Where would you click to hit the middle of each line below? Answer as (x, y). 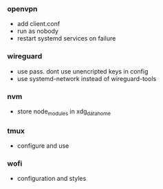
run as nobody (37, 31)
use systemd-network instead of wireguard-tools (87, 78)
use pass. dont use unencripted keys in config (83, 71)
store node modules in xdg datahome (64, 112)
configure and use (43, 146)
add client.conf (39, 24)
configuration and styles (52, 179)
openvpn (22, 9)
